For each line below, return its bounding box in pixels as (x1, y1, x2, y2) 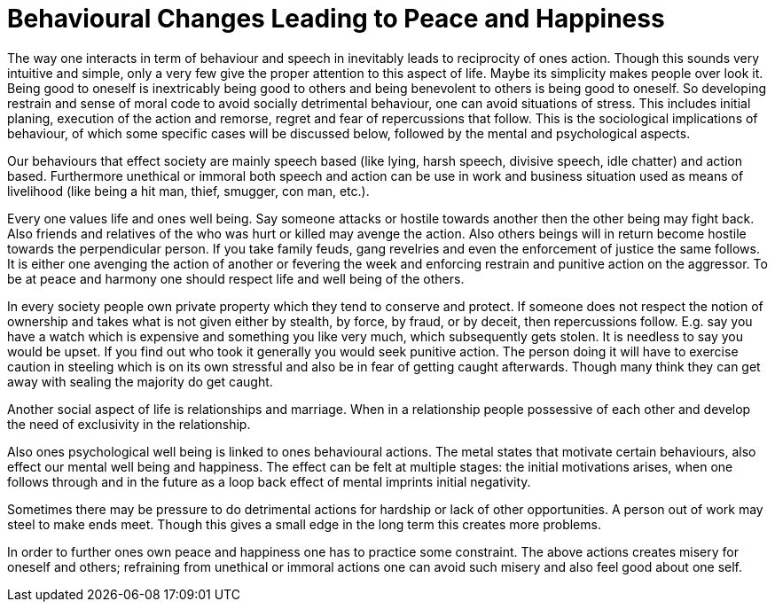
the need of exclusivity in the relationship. (7, 416, 251, 432)
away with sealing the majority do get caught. (7, 373, 273, 389)
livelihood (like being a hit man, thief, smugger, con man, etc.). (7, 183, 370, 199)
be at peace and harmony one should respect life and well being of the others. (7, 270, 465, 286)
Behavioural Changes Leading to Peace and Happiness (7, 4, 665, 34)
